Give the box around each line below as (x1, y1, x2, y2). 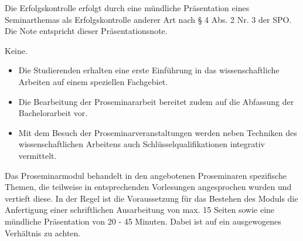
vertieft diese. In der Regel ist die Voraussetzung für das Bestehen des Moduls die (5, 192, 298, 204)
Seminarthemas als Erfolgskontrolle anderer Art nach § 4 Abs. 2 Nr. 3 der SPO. (5, 13, 292, 25)
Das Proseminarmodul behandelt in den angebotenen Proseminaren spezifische (5, 169, 287, 181)
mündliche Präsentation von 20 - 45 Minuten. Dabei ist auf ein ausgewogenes (5, 215, 281, 227)
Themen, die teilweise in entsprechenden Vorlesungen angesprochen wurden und (5, 181, 292, 193)
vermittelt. (18, 149, 57, 161)
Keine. (5, 44, 28, 56)
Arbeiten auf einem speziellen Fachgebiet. (18, 75, 168, 87)
